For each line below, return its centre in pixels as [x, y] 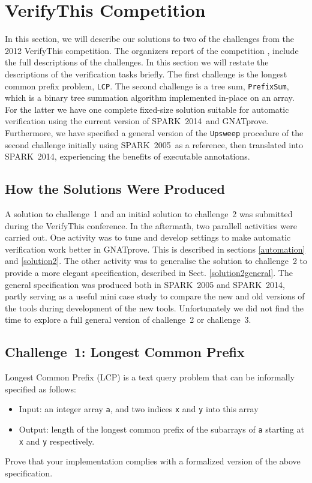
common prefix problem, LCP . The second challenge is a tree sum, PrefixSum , [147, 85]
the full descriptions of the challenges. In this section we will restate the [137, 62]
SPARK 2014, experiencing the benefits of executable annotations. [127, 156]
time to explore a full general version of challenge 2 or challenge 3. [128, 319]
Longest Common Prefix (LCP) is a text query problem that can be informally [150, 377]
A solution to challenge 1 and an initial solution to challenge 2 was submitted [149, 213]
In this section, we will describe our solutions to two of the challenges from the [149, 39]
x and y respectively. [57, 441]
